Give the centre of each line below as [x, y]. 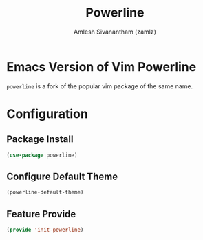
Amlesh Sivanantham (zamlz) [115, 32]
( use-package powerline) [42, 155]
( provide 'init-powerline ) [45, 230]
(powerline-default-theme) [45, 192]
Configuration [47, 113]
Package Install [40, 139]
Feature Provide [41, 214]
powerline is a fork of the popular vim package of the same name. [100, 86]
